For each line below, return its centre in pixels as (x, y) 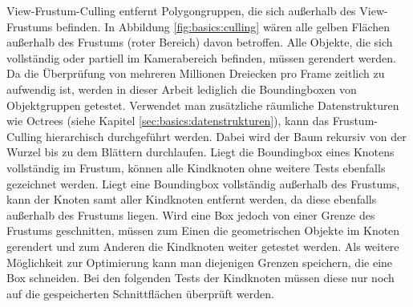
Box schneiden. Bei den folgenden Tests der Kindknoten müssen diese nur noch (200, 278)
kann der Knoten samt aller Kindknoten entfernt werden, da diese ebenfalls (192, 199)
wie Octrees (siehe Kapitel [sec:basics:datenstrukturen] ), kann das (168, 121)
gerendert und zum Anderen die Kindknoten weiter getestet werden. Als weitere (203, 246)
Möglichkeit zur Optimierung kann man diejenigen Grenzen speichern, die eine (200, 262)
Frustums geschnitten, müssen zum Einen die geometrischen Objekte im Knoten (203, 230)
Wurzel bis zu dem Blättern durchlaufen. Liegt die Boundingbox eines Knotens (200, 152)
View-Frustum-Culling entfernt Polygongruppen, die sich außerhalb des (181, 10)
